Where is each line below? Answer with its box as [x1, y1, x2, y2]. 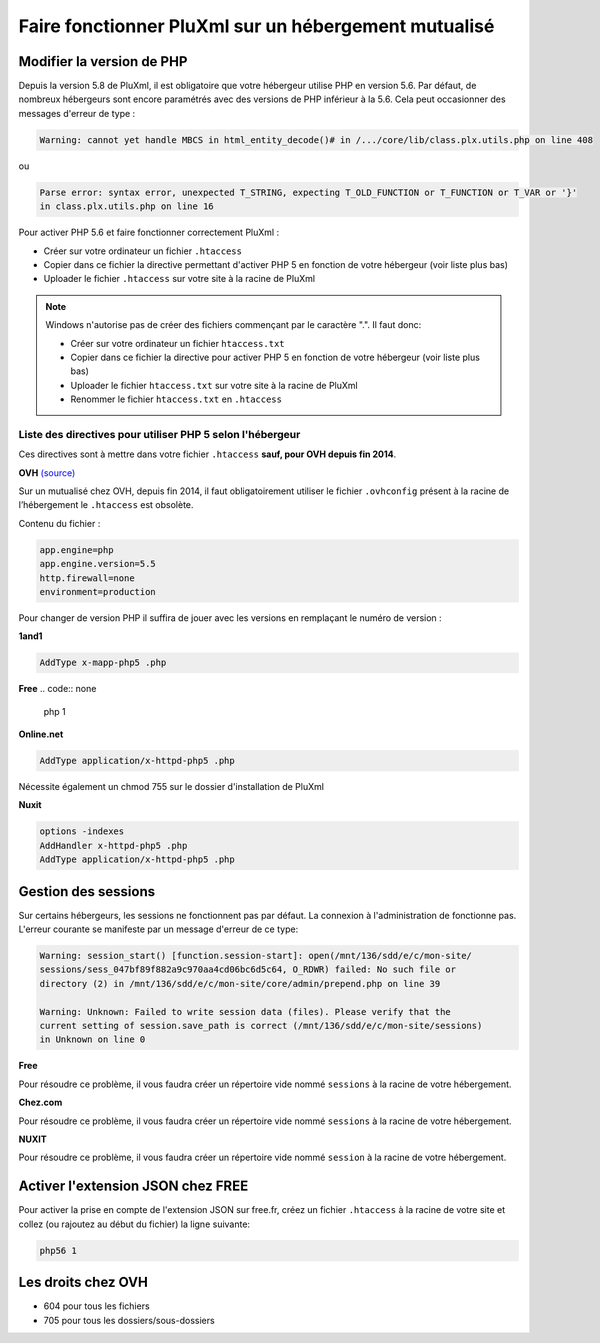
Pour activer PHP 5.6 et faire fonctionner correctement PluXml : [18, 226, 280, 239]
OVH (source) [18, 466, 76, 479]
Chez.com [18, 1096, 63, 1109]
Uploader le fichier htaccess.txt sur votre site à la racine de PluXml [70, 379, 359, 391]
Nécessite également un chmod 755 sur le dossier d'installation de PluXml [18, 781, 325, 793]
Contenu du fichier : [18, 517, 101, 529]
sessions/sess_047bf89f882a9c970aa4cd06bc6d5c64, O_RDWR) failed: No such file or [39, 964, 457, 975]
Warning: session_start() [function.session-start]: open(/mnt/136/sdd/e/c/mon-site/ [39, 950, 472, 962]
